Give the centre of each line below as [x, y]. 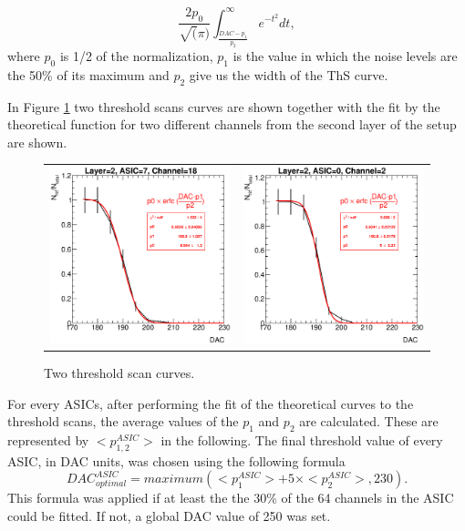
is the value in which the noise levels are [345, 56]
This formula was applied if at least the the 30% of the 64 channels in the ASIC [231, 498]
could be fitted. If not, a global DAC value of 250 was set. [169, 515]
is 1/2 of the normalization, [136, 56]
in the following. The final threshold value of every [302, 440]
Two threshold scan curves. [119, 373]
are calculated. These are [369, 421]
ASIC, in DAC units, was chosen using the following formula [176, 460]
